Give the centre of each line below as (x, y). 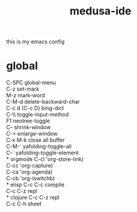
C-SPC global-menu (31, 83)
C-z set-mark (23, 89)
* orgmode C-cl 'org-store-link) (45, 159)
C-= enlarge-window (32, 134)
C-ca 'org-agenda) (29, 172)
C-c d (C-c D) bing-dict (35, 108)
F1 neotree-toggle (28, 121)
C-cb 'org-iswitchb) (31, 178)
